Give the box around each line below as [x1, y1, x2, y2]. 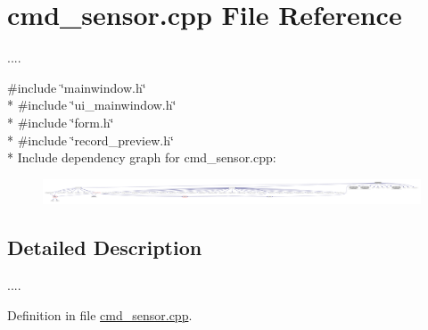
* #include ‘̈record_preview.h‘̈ [7, 130, 174, 149]
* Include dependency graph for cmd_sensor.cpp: [7, 148, 276, 167]
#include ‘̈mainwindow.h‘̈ [7, 78, 146, 96]
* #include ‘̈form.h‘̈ [7, 112, 114, 131]
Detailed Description [7, 234, 202, 261]
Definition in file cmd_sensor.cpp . [7, 305, 193, 324]
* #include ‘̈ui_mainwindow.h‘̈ [7, 95, 177, 114]
